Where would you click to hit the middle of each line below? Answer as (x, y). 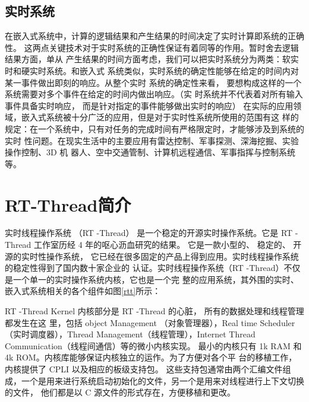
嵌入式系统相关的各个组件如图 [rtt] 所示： (83, 291)
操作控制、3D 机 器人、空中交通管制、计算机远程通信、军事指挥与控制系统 (150, 152)
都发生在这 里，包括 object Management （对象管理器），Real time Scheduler (150, 322)
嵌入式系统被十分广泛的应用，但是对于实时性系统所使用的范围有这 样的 (160, 117)
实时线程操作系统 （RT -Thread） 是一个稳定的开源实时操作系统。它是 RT (149, 233)
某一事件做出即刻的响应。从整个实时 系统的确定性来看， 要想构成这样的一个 (153, 82)
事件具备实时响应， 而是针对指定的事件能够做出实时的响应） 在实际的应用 (149, 105)
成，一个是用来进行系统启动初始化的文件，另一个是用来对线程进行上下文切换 (154, 380)
